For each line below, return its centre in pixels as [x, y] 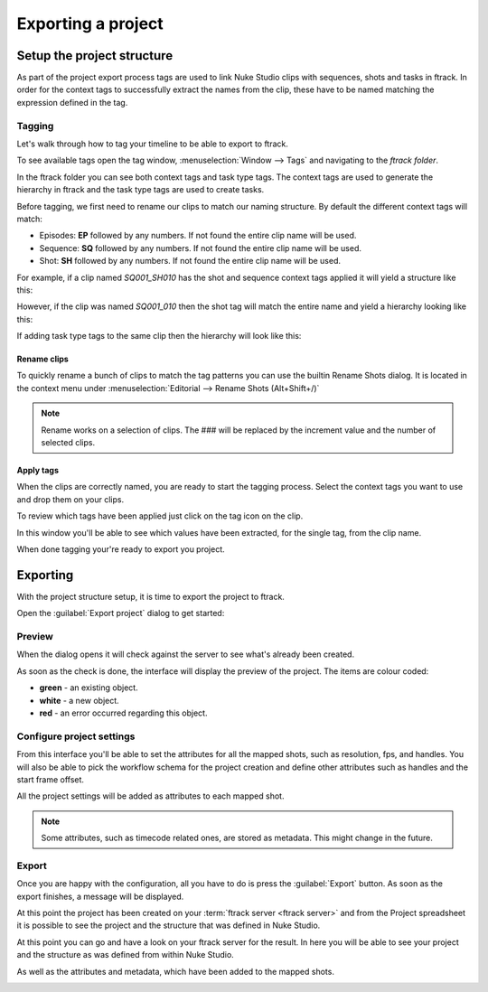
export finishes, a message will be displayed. [100, 896]
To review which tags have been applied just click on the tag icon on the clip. [160, 516]
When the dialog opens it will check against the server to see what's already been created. [186, 654]
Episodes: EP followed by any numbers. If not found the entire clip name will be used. [198, 236]
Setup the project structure [95, 56]
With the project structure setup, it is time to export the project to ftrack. [150, 596]
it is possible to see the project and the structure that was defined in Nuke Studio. [169, 925]
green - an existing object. [89, 688]
